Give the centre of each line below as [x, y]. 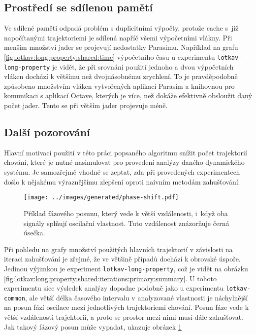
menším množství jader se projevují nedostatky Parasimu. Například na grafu [121, 47]
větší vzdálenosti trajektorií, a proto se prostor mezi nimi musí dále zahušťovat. [124, 317]
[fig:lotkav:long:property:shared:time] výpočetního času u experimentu [110, 56]
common [15, 298]
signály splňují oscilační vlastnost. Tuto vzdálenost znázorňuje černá [127, 223]
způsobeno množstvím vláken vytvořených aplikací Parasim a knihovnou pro [119, 86]
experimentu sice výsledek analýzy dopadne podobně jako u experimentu [114, 288]
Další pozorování [47, 132]
